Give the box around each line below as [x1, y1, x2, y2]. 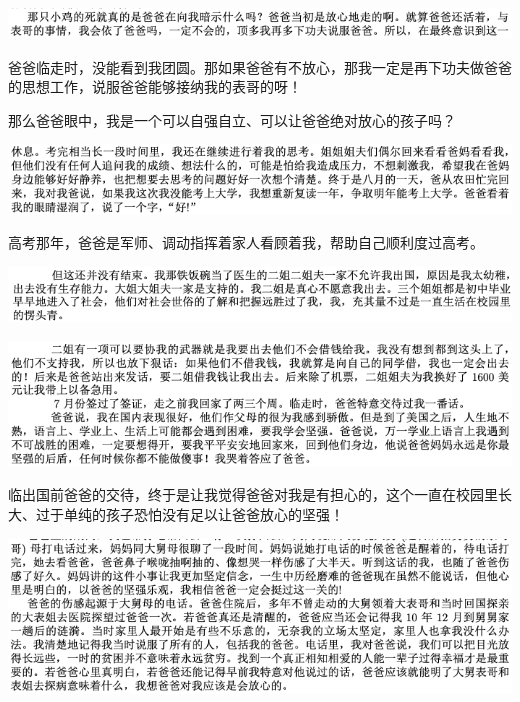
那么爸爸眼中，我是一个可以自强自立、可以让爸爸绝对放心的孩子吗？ [8, 109, 456, 130]
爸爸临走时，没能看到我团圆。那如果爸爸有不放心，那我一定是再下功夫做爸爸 [8, 56, 512, 77]
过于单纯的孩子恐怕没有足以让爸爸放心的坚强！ [35, 504, 344, 525]
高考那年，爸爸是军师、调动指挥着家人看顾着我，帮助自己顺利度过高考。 [8, 232, 484, 253]
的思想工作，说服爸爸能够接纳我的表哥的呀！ [8, 76, 302, 97]
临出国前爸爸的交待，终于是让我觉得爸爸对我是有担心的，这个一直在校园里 [8, 484, 498, 505]
